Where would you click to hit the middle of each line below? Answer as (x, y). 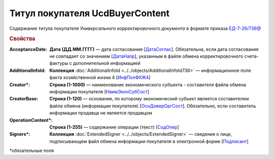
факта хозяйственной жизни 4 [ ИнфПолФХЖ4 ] (100, 77)
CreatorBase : (24, 99)
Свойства (22, 39)
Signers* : (20, 134)
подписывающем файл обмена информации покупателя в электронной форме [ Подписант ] (149, 141)
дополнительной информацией (107, 63)
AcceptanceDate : (28, 49)
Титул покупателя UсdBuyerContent (90, 13)
